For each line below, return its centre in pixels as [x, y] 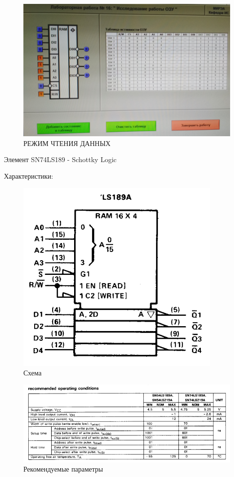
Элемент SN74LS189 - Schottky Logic [60, 159]
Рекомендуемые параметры [63, 469]
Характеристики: [29, 176]
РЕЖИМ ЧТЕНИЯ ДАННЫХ [67, 143]
